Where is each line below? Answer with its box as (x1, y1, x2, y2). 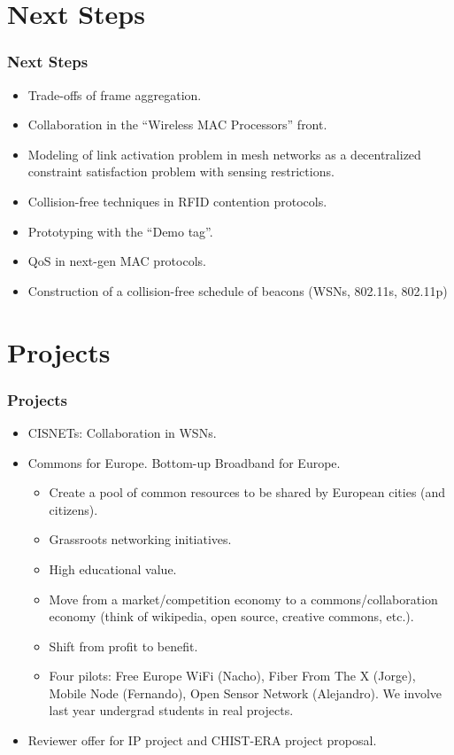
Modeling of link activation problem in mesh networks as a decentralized (27, 144, 421, 163)
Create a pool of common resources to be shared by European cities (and (49, 483, 446, 502)
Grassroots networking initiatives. (49, 530, 232, 549)
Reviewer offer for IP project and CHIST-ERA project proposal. (27, 731, 377, 750)
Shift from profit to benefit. (49, 636, 198, 655)
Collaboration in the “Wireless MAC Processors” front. (27, 115, 327, 134)
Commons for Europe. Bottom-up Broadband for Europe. (27, 453, 341, 471)
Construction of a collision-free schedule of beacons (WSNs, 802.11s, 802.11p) (27, 281, 448, 300)
